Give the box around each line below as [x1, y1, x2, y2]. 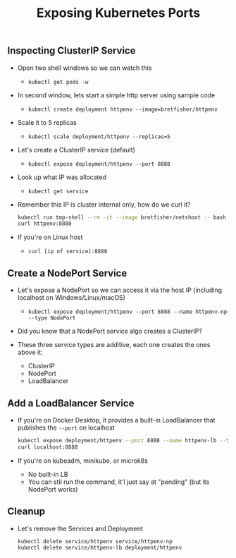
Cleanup [7, 506, 46, 518]
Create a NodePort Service [7, 267, 128, 279]
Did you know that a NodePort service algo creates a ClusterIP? [17, 327, 203, 336]
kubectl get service [27, 188, 89, 195]
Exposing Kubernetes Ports [36, 5, 201, 21]
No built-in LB [27, 470, 68, 478]
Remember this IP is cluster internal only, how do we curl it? [17, 200, 192, 209]
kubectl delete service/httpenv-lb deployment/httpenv [17, 545, 182, 552]
